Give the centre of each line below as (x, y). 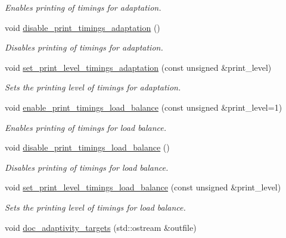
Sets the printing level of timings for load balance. (95, 207)
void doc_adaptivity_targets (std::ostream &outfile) (101, 227)
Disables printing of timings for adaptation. (84, 47)
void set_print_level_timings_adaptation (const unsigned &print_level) (138, 67)
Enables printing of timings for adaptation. (83, 7)
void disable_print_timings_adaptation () (83, 27)
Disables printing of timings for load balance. (87, 167)
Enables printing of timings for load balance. (86, 127)
